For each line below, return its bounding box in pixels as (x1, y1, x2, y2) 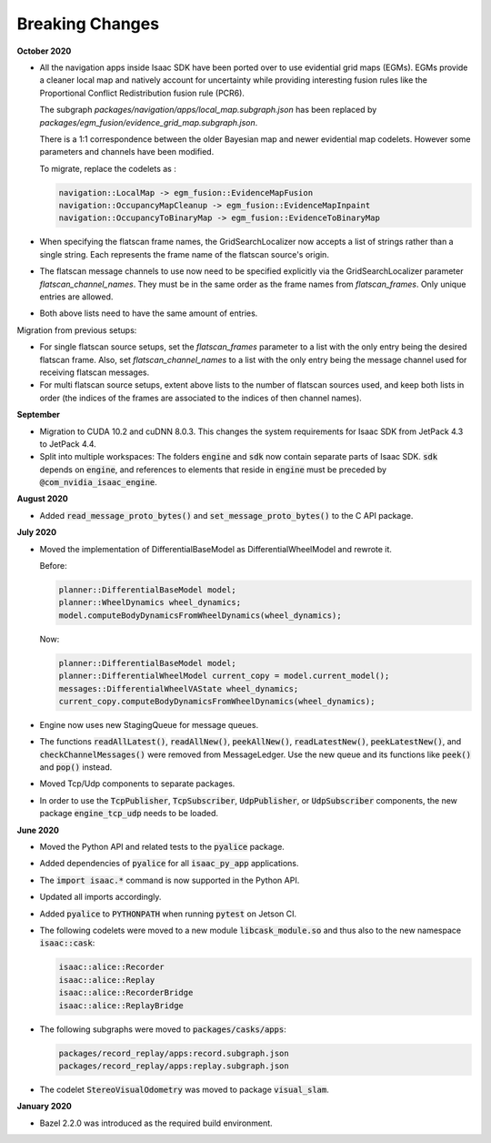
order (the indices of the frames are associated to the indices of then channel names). (39, 392, 363, 403)
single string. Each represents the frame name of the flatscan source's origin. (39, 248, 329, 259)
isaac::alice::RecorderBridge (58, 987, 194, 998)
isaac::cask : (39, 937, 95, 948)
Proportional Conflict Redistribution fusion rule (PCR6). (39, 87, 245, 98)
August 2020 (16, 493, 68, 504)
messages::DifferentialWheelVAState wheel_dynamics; (58, 683, 299, 693)
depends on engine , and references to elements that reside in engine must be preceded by (39, 464, 386, 475)
